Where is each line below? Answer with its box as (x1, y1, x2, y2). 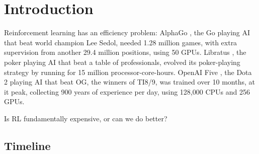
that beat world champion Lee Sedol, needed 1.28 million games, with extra (4, 37, 237, 47)
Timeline (4, 137, 51, 153)
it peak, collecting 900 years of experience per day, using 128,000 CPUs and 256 (4, 86, 250, 97)
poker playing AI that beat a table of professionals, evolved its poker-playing (4, 56, 240, 67)
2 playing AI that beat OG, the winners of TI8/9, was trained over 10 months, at (4, 76, 255, 87)
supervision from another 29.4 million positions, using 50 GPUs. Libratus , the (4, 47, 246, 57)
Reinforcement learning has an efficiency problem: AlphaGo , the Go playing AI (4, 27, 250, 38)
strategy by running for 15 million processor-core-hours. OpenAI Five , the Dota (4, 66, 252, 77)
